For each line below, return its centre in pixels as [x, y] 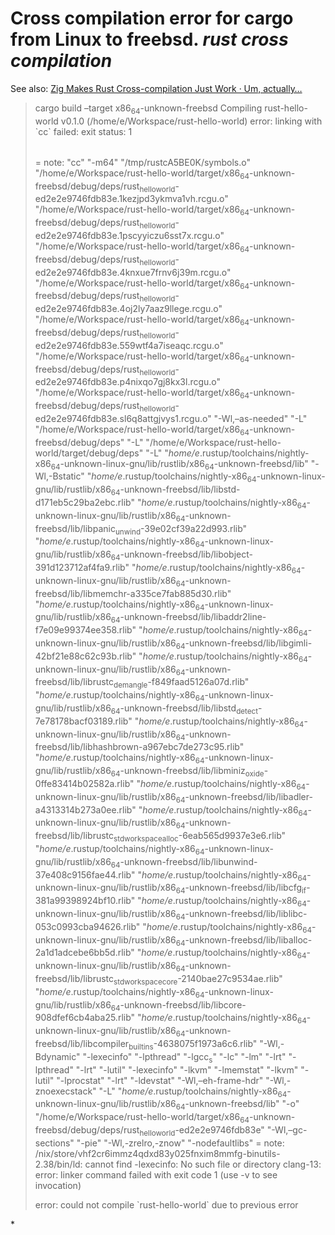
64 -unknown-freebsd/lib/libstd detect [184, 709]
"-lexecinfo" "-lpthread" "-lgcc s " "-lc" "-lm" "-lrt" [184, 1057]
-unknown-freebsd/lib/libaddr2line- [193, 617]
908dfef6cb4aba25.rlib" [85, 1018]
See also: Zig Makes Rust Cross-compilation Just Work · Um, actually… [156, 88]
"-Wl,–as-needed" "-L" [260, 418]
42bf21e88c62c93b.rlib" [85, 656]
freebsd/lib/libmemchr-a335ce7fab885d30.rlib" [133, 593]
